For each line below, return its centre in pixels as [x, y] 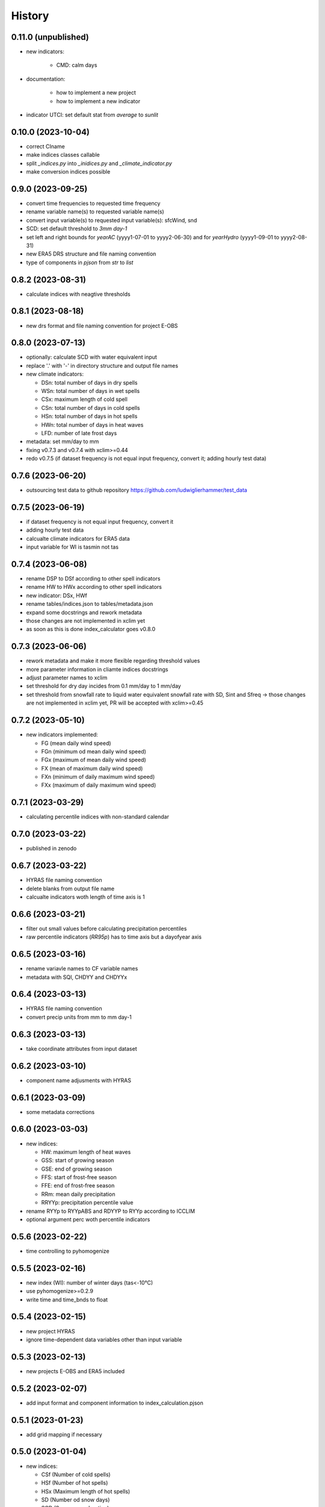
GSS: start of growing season [78, 1160]
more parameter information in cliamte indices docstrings [97, 669]
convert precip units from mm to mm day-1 [79, 1017]
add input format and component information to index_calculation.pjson [115, 1403]
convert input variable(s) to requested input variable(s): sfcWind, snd [112, 220]
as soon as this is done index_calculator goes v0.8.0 [91, 629]
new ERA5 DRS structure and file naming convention [91, 254]
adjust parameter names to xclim [67, 678]
